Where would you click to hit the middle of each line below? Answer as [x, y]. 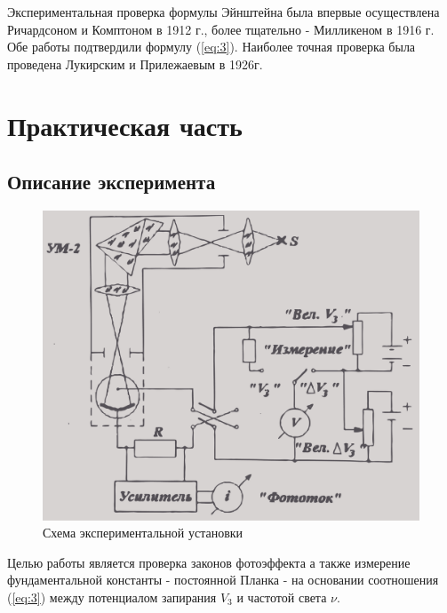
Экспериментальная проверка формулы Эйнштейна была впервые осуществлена [223, 12]
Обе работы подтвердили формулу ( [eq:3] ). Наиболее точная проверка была [212, 47]
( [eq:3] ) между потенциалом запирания [112, 597]
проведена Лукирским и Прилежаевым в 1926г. [135, 64]
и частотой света [282, 597]
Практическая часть [125, 125]
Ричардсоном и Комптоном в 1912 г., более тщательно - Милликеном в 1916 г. [221, 29]
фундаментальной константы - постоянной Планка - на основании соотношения [223, 580]
